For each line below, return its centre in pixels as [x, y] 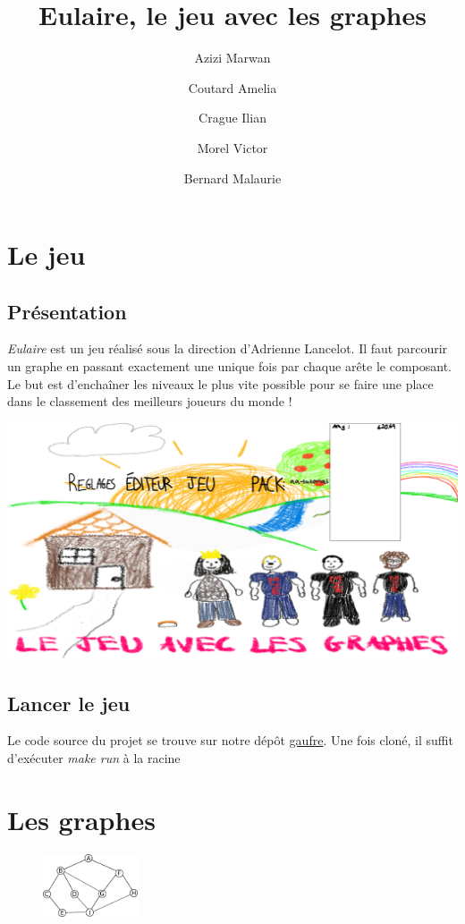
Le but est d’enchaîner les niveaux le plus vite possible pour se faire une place [220, 383]
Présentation [67, 311]
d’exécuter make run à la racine [94, 758]
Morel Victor [232, 147]
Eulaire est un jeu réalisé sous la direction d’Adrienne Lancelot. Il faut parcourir [228, 348]
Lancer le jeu [69, 703]
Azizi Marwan [232, 58]
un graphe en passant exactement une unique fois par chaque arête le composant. [230, 366]
